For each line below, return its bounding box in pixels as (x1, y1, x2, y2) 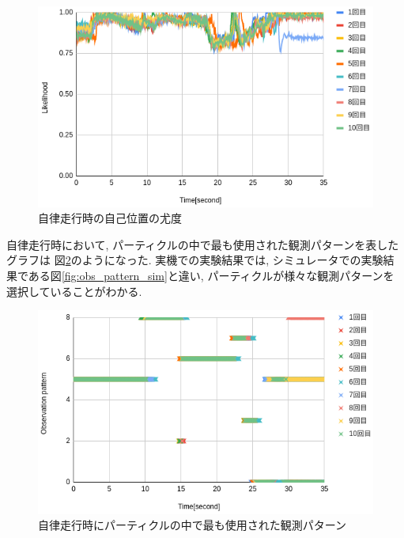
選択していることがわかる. (6, 282, 142, 299)
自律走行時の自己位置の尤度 (38, 210, 182, 226)
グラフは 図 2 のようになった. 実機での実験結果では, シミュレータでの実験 (6, 252, 383, 268)
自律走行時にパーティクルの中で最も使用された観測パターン (38, 517, 347, 533)
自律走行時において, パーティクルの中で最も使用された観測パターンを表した (6, 236, 399, 252)
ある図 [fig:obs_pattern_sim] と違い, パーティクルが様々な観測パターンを (28, 267, 395, 284)
